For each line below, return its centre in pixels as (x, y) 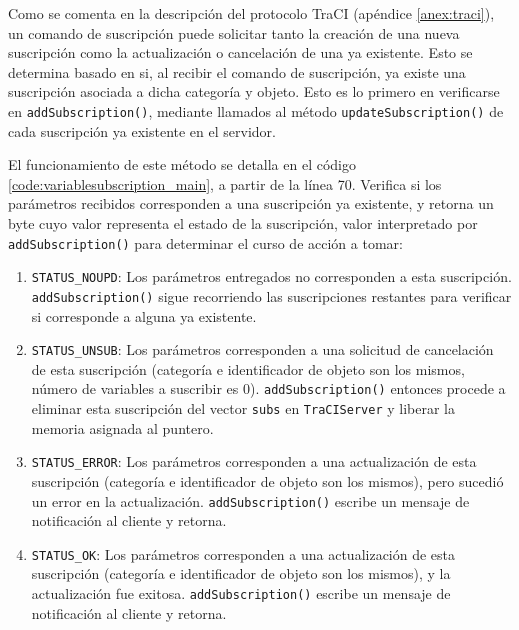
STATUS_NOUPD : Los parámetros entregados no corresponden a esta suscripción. (271, 276)
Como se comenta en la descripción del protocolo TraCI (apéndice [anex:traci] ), (251, 13)
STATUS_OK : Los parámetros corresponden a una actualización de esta (243, 553)
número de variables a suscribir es (135, 388)
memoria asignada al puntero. (122, 427)
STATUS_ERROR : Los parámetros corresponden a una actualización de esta (254, 461)
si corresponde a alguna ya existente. (144, 315)
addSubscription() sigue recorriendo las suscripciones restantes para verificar (271, 295)
